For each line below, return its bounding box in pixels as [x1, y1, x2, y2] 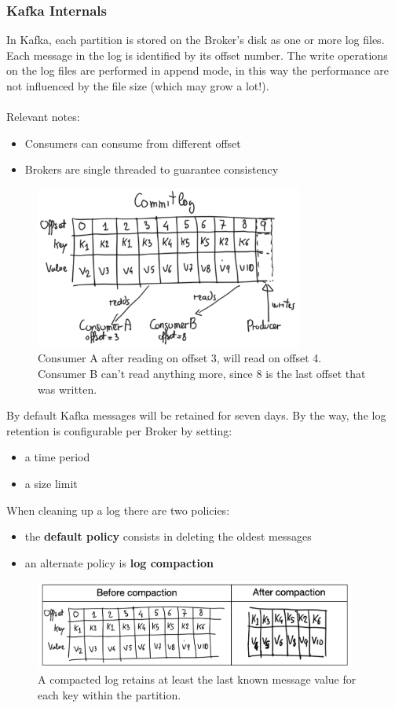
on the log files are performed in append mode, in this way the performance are [6, 62, 389, 79]
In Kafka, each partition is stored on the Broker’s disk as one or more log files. [6, 31, 385, 48]
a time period [24, 449, 90, 465]
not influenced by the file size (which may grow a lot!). [6, 78, 269, 94]
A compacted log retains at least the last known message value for [38, 671, 357, 688]
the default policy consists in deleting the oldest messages [24, 528, 312, 545]
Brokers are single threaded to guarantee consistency [24, 161, 279, 178]
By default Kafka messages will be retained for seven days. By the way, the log [6, 407, 386, 424]
